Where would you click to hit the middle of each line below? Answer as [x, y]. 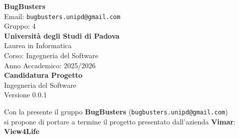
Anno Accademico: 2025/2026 [50, 65]
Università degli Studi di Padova [62, 35]
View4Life [22, 131]
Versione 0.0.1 [25, 95]
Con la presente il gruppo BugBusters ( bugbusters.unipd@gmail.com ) [116, 111]
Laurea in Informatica [38, 45]
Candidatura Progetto [43, 75]
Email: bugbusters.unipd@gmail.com [62, 16]
